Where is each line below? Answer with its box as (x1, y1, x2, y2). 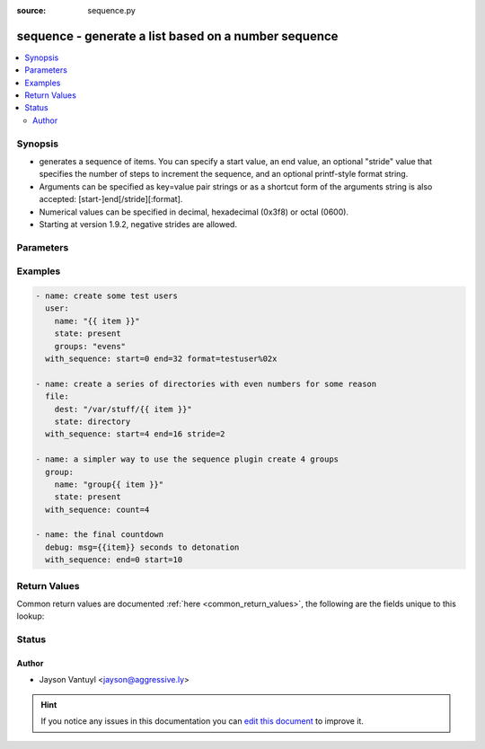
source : (16, 5, 47, 15)
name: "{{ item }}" (54, 315, 141, 326)
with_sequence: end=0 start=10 (45, 555, 183, 565)
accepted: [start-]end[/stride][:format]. (39, 194, 183, 205)
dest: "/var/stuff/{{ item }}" (54, 404, 192, 414)
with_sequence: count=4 (45, 504, 150, 515)
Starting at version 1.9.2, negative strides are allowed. (39, 218, 238, 229)
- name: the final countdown (35, 530, 164, 540)
